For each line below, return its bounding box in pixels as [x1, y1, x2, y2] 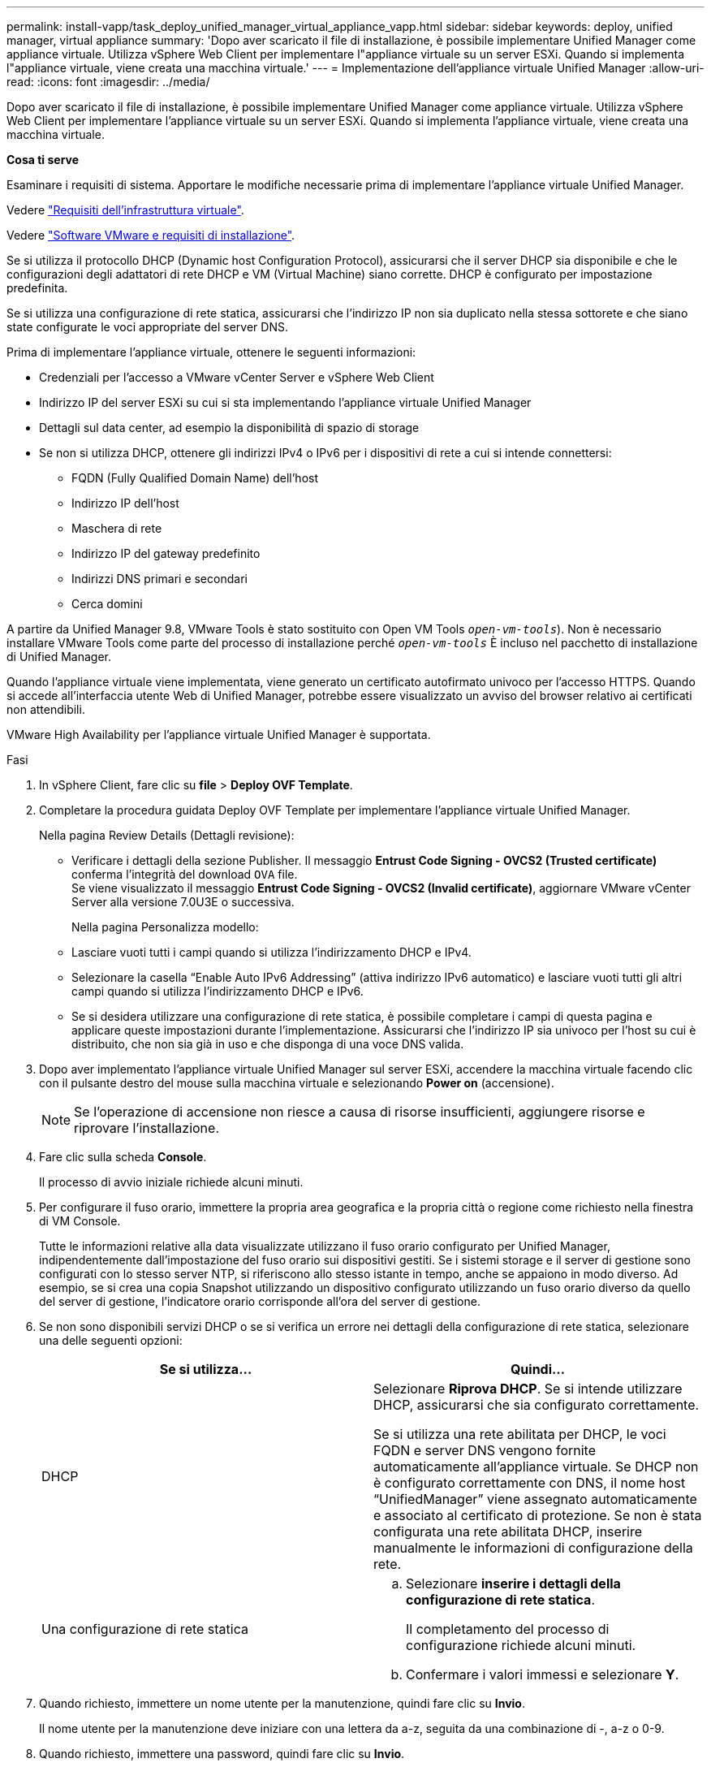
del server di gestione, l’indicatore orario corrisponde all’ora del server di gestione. [39, 1294, 480, 1308]
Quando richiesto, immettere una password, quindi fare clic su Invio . [39, 1747, 405, 1761]
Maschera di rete [71, 521, 162, 535]
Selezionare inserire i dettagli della [406, 1575, 621, 1592]
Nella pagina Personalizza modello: [71, 920, 259, 934]
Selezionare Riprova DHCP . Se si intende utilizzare [373, 1380, 683, 1397]
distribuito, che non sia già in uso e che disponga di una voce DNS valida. [71, 1037, 464, 1051]
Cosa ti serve [6, 153, 80, 166]
